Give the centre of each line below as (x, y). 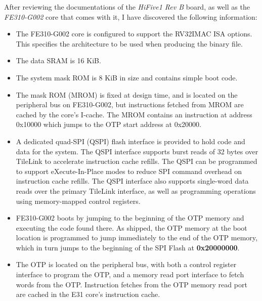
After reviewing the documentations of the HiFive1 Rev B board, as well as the (127, 7)
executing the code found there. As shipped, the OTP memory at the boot (132, 227)
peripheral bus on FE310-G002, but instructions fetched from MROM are (130, 104)
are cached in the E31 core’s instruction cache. (88, 294)
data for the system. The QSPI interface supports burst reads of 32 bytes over (137, 151)
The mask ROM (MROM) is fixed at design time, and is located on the (127, 94)
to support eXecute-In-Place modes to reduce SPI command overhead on (129, 171)
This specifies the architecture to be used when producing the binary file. (129, 43)
